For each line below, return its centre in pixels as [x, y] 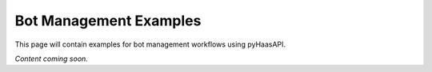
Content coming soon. [51, 59]
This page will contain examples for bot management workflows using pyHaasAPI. [150, 44]
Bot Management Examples [108, 21]
